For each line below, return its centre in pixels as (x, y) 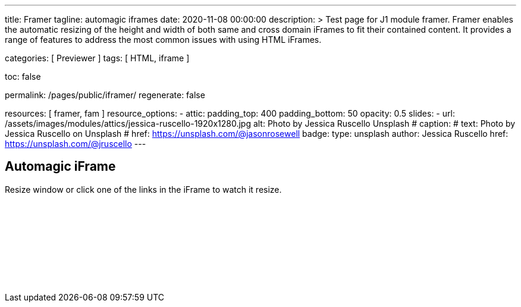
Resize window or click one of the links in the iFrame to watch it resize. (143, 189)
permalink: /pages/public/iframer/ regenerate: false (105, 95)
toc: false (23, 76)
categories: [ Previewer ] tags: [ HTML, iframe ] (97, 58)
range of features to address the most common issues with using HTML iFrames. (163, 40)
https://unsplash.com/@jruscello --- (76, 144)
